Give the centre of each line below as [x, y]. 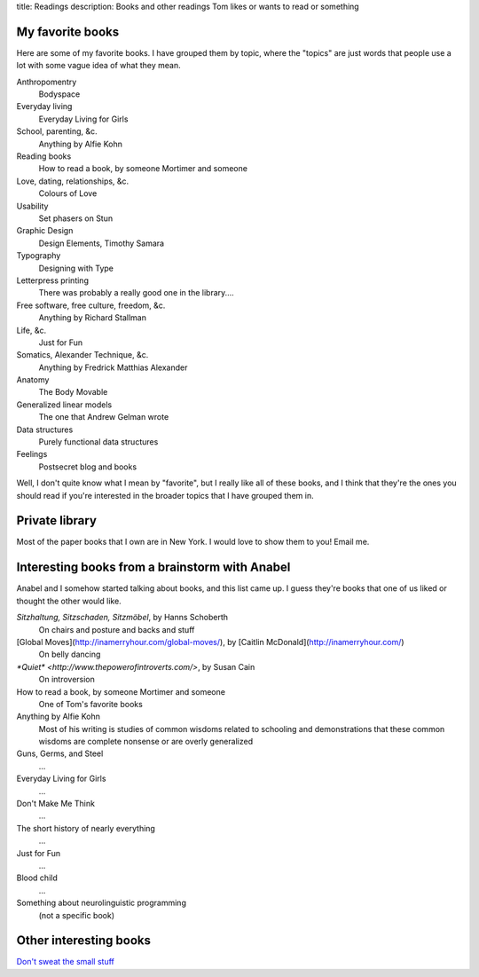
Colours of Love [68, 193]
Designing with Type [76, 268]
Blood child [37, 878]
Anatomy [33, 380]
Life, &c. [31, 330]
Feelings [32, 454]
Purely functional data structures [98, 442]
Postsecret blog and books [88, 467]
